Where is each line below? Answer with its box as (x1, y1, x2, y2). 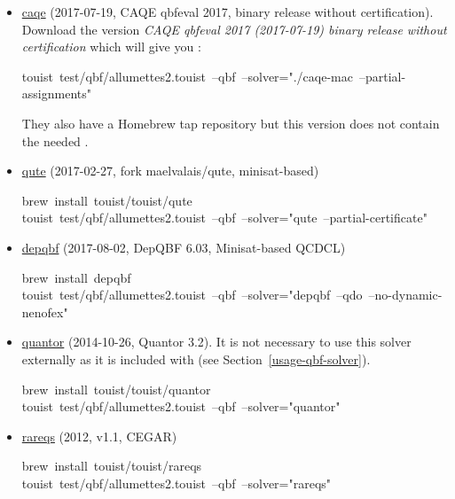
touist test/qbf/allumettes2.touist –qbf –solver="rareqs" (21, 473, 332, 492)
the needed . (21, 131, 89, 150)
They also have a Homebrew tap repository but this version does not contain (21, 113, 440, 132)
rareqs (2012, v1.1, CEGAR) (21, 426, 177, 445)
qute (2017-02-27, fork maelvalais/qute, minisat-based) (21, 161, 319, 180)
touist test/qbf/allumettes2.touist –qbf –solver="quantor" (21, 397, 341, 416)
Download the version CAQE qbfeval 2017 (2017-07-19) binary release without (21, 19, 447, 38)
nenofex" (21, 302, 68, 321)
